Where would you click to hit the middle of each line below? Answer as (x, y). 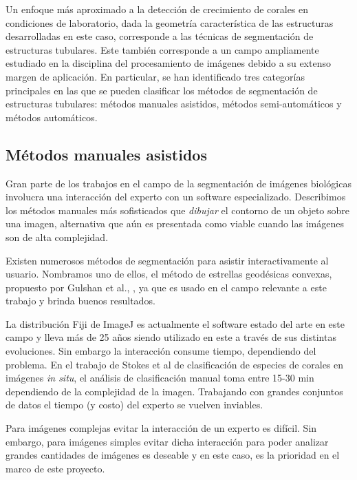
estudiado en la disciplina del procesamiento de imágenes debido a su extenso (168, 63)
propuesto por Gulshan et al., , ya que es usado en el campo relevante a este (166, 287)
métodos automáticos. (52, 117)
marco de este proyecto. (55, 468)
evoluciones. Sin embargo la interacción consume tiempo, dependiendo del (161, 351)
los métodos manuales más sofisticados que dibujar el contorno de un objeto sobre (177, 210)
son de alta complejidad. (57, 237)
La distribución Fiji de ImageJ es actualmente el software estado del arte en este (175, 323)
